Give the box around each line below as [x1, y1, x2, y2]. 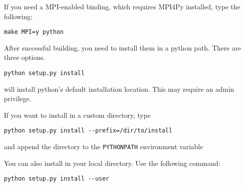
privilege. [4, 93, 31, 104]
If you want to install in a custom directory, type [4, 109, 151, 120]
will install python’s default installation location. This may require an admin [4, 83, 234, 94]
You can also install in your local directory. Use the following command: [4, 158, 220, 168]
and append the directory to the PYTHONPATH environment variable [4, 141, 203, 152]
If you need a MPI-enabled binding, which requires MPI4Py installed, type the [4, 1, 241, 11]
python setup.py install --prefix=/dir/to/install [4, 127, 172, 134]
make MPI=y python [4, 28, 64, 36]
